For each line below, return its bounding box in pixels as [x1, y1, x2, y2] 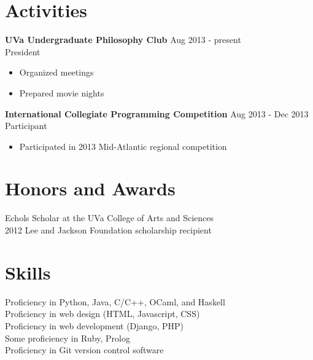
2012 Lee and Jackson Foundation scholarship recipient [5, 224, 212, 236]
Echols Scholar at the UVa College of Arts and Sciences [5, 211, 214, 224]
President [5, 45, 41, 58]
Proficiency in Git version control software [5, 343, 164, 356]
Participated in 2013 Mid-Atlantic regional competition [19, 139, 227, 152]
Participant [5, 119, 47, 132]
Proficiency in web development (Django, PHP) [5, 319, 184, 332]
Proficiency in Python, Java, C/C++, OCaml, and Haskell [5, 295, 225, 308]
